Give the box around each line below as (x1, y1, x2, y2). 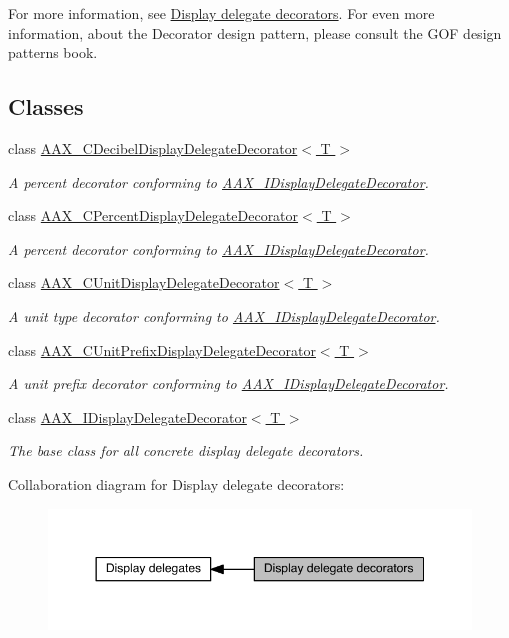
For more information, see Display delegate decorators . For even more (8, 3, 435, 23)
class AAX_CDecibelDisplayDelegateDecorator (8, 137, 298, 158)
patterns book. (8, 42, 98, 63)
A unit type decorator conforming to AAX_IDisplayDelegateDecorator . (8, 305, 440, 326)
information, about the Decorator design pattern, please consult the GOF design (8, 22, 502, 43)
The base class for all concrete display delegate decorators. (8, 440, 364, 461)
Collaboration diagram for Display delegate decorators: (8, 473, 345, 494)
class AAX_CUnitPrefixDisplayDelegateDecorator (8, 339, 316, 360)
